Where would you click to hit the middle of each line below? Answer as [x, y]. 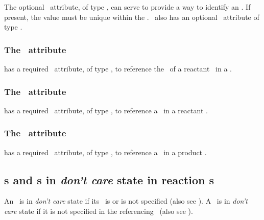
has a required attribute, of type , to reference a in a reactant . [106, 110]
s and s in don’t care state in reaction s [109, 179]
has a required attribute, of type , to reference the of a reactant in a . [118, 68]
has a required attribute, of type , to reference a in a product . [105, 152]
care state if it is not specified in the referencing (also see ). [99, 211]
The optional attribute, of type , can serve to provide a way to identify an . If [127, 7]
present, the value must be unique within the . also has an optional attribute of [132, 17]
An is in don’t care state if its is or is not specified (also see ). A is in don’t [126, 201]
